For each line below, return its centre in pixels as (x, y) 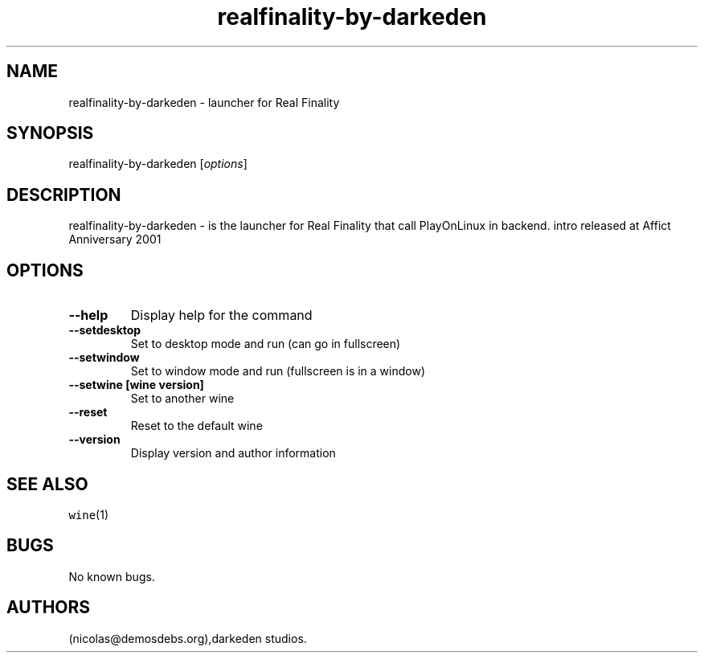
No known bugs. (112, 576)
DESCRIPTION (64, 194)
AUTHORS (49, 608)
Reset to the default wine (196, 426)
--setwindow (104, 358)
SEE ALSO (47, 484)
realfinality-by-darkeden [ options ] (158, 164)
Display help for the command (221, 315)
